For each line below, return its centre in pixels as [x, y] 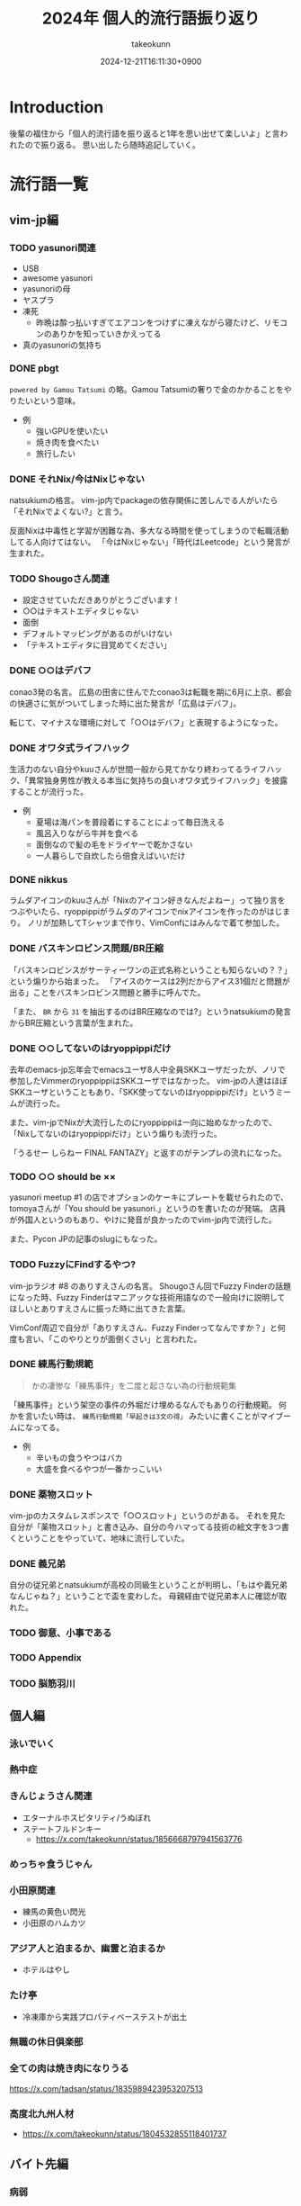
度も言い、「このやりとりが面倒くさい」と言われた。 [106, 1338]
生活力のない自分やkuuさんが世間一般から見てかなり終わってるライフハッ [146, 770]
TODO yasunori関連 [53, 248]
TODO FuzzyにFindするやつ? [73, 1265]
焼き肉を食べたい [67, 442]
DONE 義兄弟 [37, 1564]
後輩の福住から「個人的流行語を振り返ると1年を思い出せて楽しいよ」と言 [145, 133]
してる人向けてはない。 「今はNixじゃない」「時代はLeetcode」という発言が [150, 542]
